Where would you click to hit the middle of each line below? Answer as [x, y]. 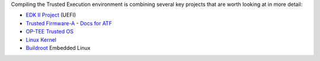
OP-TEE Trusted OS [50, 32]
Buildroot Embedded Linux [58, 48]
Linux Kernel [41, 40]
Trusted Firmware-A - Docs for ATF [69, 23]
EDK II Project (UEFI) [51, 15]
